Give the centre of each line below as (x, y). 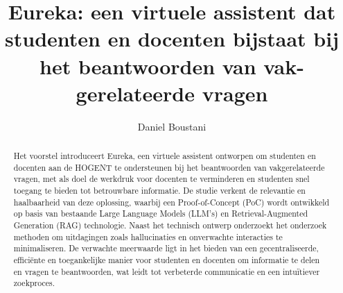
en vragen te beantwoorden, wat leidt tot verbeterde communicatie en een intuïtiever (167, 271)
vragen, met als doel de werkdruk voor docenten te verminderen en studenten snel (161, 179)
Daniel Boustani (172, 126)
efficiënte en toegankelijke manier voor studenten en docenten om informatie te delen (167, 259)
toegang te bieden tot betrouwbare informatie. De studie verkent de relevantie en (159, 191)
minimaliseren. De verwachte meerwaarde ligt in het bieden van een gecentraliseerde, (166, 248)
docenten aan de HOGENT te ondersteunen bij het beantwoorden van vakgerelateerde (169, 167)
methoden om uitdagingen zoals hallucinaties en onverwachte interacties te (148, 236)
